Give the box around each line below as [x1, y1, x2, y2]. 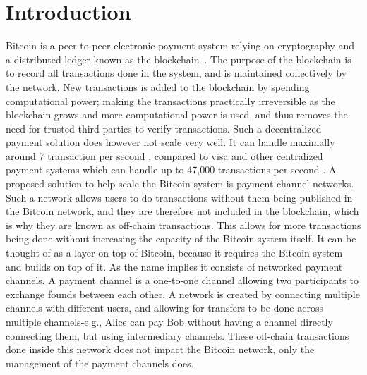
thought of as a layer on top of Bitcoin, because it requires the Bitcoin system [6, 245, 343, 260]
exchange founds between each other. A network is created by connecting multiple [6, 286, 360, 301]
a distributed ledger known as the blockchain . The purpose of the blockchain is [6, 51, 351, 66]
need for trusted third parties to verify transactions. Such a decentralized [6, 121, 322, 135]
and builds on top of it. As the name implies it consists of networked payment [6, 259, 343, 273]
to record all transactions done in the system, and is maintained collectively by [6, 66, 347, 80]
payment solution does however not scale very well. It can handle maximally [6, 135, 335, 149]
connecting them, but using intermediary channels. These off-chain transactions [6, 328, 349, 343]
